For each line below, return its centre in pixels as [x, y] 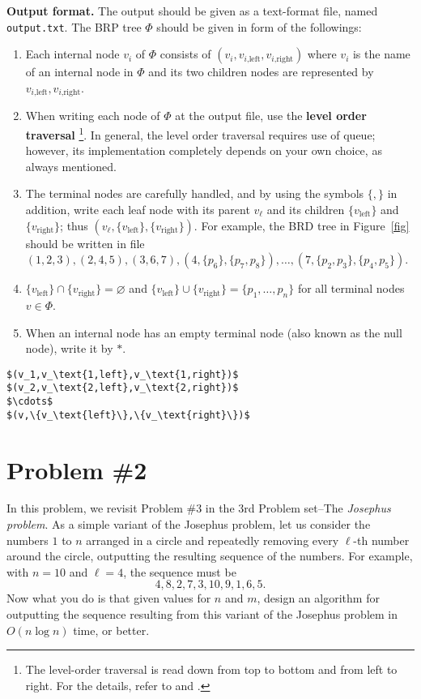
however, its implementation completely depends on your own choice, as [204, 150]
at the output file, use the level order [271, 116]
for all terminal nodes [351, 288]
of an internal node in [79, 72]
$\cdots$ [30, 401]
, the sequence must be [180, 571]
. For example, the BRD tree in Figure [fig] [302, 225]
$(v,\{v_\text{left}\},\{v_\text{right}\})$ [128, 415]
